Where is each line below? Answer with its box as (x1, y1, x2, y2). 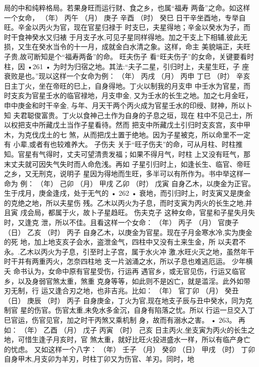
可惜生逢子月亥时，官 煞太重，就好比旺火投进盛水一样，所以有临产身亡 (17, 334, 251, 345)
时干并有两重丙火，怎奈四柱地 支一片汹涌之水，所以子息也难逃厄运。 (4, 256, 230, 266)
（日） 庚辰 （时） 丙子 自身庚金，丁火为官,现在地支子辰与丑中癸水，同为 (4, 295, 246, 305)
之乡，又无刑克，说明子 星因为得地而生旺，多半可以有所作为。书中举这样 (4, 168, 244, 179)
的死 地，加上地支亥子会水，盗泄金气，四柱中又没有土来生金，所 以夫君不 (4, 237, 246, 247)
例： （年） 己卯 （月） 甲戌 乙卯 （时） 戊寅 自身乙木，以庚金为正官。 (20, 178, 255, 188)
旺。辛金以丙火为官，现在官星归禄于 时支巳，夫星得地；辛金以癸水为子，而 (4, 22, 251, 32)
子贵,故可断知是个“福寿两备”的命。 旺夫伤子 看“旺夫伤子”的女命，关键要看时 (4, 51, 254, 61)
